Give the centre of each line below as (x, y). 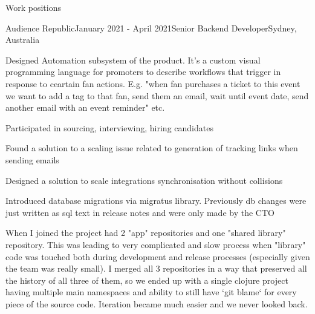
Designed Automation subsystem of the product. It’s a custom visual (133, 60)
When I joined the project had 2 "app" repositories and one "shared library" (146, 233)
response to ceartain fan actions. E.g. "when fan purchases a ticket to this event (153, 83)
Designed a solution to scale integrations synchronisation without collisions (144, 180)
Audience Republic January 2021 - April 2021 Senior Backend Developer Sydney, (151, 28)
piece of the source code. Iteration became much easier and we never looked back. (157, 303)
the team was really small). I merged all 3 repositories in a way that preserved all (156, 268)
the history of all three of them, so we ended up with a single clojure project (147, 280)
